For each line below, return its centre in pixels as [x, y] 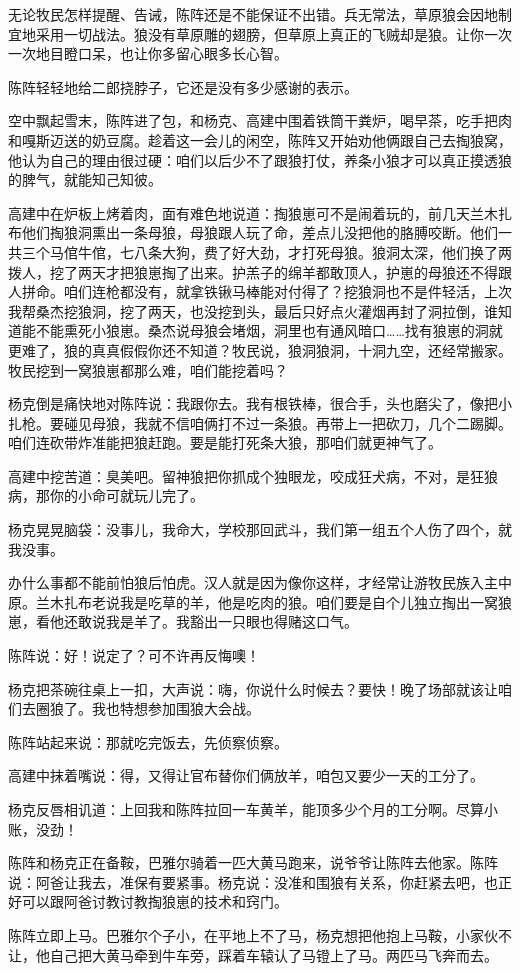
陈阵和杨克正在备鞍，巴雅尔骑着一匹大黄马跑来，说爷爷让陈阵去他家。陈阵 [253, 862]
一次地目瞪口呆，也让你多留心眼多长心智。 [148, 53]
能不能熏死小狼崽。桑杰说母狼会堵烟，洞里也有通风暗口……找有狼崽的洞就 [262, 330]
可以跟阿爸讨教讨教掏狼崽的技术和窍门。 [154, 901]
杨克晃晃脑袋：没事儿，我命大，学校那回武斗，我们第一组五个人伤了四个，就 [260, 529]
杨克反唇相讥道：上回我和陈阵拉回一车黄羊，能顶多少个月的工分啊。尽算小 [253, 809]
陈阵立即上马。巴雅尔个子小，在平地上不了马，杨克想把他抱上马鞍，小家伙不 [260, 934]
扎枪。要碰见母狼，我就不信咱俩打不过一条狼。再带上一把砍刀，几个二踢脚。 [260, 422]
